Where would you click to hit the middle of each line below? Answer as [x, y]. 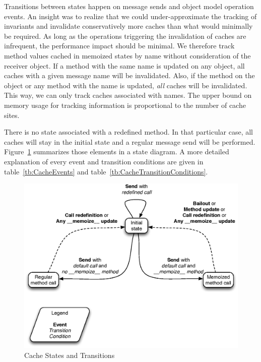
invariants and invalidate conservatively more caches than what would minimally [128, 26]
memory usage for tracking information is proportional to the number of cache [125, 105]
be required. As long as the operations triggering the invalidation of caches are [125, 36]
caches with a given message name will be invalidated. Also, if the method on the [129, 75]
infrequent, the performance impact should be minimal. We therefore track [119, 46]
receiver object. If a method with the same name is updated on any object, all [124, 65]
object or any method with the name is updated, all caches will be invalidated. [126, 85]
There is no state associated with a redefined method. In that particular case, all [129, 132]
